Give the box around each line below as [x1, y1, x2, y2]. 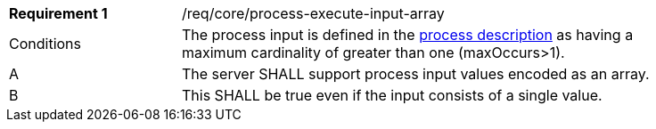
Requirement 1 [9, 4, 108, 22]
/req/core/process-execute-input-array [182, 4, 445, 22]
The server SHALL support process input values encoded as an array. [182, 65, 650, 83]
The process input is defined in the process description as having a [182, 26, 634, 44]
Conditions [9, 35, 82, 52]
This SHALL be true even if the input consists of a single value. [182, 86, 603, 104]
